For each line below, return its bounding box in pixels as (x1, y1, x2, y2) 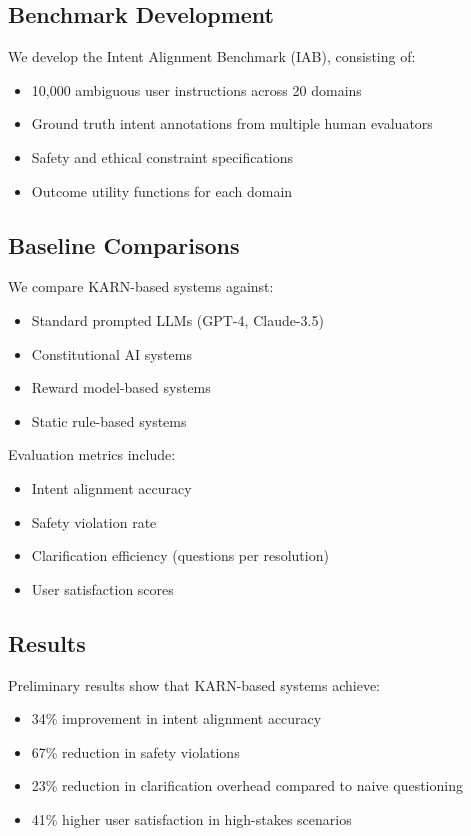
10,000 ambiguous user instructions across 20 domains (31, 79, 362, 100)
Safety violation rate (31, 511, 157, 532)
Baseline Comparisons (8, 229, 240, 260)
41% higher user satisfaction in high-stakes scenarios (31, 808, 352, 829)
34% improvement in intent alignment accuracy (31, 708, 322, 729)
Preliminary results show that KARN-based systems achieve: (8, 674, 381, 695)
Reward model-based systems (31, 377, 211, 398)
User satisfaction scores (31, 578, 174, 599)
